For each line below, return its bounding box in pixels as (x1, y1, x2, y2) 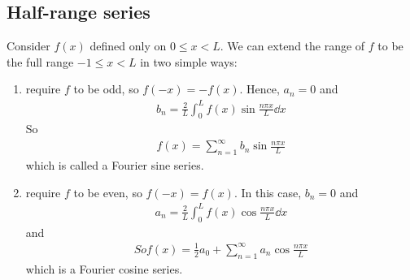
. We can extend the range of (220, 37, 365, 54)
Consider (7, 37, 50, 54)
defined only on (89, 37, 167, 54)
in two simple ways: (140, 53, 238, 70)
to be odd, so (73, 80, 139, 97)
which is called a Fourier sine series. (25, 157, 204, 174)
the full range (7, 53, 74, 70)
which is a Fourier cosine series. (25, 260, 183, 277)
